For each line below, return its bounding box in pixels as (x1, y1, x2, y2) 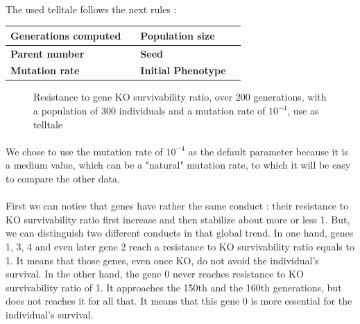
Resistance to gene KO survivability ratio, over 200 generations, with (33, 89, 327, 104)
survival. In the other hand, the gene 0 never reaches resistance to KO (6, 266, 304, 281)
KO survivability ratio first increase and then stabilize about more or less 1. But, (6, 212, 350, 226)
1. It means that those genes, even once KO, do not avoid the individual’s (6, 253, 319, 267)
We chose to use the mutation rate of (6, 144, 163, 158)
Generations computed (10, 28, 121, 42)
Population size (140, 28, 215, 42)
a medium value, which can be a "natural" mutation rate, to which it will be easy (6, 157, 351, 172)
